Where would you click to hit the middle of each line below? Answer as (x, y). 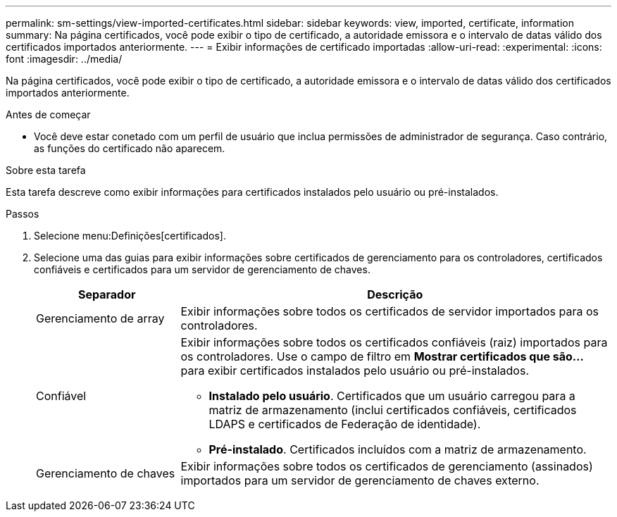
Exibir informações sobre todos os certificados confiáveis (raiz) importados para (394, 342)
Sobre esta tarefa (46, 170)
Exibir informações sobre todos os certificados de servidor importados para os (389, 311)
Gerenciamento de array (100, 318)
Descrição (395, 294)
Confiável (61, 396)
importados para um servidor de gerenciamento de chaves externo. (360, 480)
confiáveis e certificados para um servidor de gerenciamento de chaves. (202, 269)
